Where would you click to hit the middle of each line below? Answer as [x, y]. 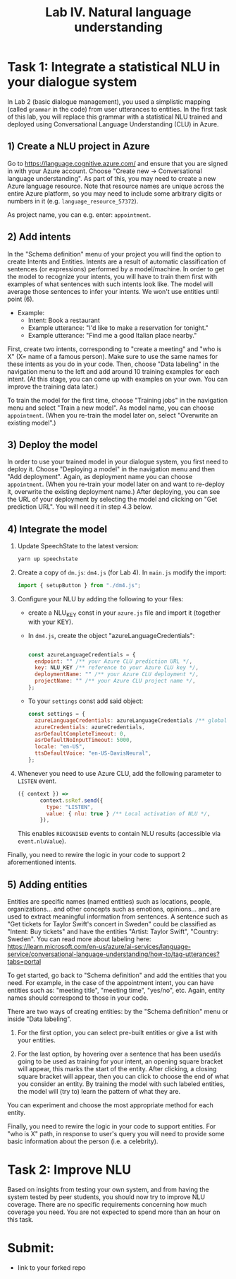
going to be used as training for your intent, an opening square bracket [120, 1061]
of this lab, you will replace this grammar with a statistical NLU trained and [115, 117]
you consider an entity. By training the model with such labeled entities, [121, 1084]
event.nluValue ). [42, 841]
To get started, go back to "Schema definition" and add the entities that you [117, 975]
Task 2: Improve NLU [69, 1170]
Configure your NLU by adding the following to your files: [100, 599]
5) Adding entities [48, 884]
